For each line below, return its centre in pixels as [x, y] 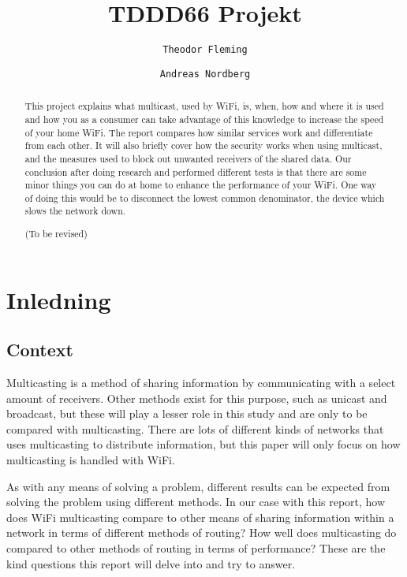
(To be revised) [56, 234]
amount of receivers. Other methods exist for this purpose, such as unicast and [197, 398]
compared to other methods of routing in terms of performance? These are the [196, 548]
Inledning [59, 299]
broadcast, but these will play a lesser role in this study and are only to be [187, 413]
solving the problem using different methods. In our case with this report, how [196, 502]
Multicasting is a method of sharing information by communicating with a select [201, 383]
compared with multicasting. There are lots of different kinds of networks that [195, 428]
